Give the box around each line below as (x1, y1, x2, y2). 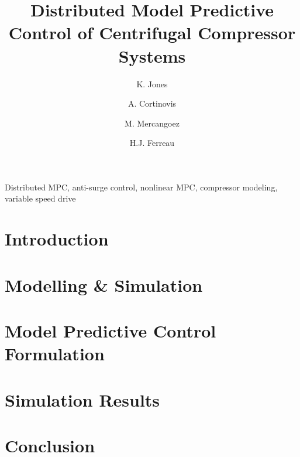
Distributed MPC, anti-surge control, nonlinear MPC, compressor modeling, (5, 180, 278, 193)
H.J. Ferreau (129, 137, 175, 149)
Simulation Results (5, 387, 160, 411)
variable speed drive (5, 192, 76, 204)
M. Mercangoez (125, 117, 180, 129)
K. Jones (136, 77, 168, 90)
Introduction (5, 227, 109, 251)
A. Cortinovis (127, 97, 177, 110)
